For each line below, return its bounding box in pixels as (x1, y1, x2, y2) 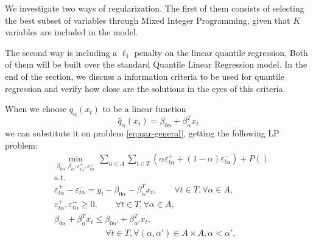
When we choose (5, 102, 67, 115)
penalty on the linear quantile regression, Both (134, 46, 308, 58)
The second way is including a (5, 46, 118, 58)
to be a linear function (102, 102, 186, 115)
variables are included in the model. (5, 26, 138, 38)
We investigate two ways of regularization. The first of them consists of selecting (5, 2, 304, 14)
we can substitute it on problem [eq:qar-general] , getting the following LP (5, 127, 280, 139)
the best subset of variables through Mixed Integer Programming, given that (5, 13, 290, 26)
